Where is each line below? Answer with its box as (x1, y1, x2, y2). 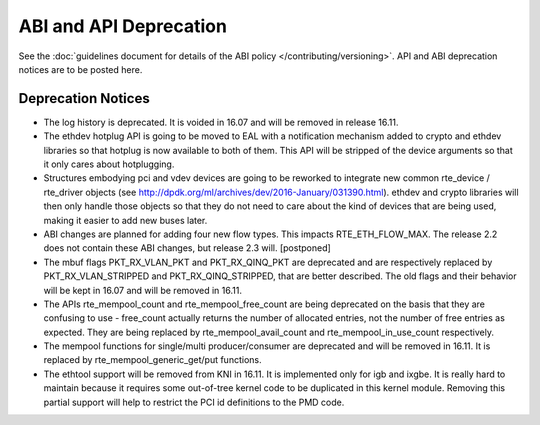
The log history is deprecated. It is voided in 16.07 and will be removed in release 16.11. (43, 116, 399, 128)
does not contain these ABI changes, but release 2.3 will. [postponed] (43, 242, 332, 254)
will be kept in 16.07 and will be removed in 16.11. (43, 284, 242, 296)
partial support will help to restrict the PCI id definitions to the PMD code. (43, 396, 345, 408)
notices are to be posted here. (18, 63, 143, 75)
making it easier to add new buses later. (43, 214, 208, 226)
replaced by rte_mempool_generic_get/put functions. (43, 354, 262, 366)
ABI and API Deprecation (18, 15, 227, 37)
